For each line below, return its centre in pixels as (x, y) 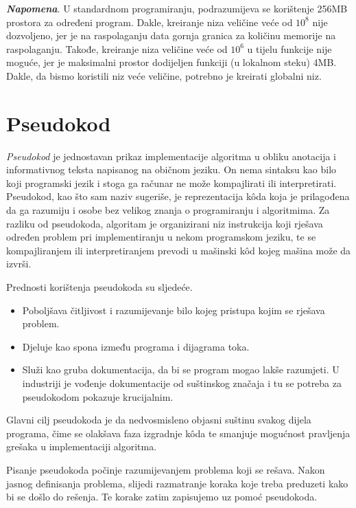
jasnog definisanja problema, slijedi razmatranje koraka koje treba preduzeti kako (177, 483)
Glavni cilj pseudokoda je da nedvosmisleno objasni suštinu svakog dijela (159, 420)
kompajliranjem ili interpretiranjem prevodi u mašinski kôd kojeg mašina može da (179, 250)
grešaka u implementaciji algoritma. (82, 446)
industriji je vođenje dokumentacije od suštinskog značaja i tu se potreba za (182, 383)
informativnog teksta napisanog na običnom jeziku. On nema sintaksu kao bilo (171, 169)
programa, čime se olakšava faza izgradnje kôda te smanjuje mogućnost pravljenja (178, 433)
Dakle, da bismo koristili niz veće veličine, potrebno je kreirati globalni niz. (164, 75)
